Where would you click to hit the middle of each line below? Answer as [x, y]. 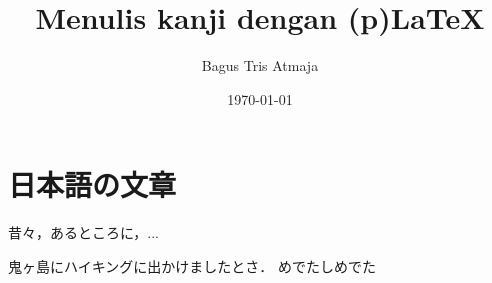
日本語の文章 [92, 184]
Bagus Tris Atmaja [260, 65]
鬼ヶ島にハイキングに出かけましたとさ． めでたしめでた [192, 265]
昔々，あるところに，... [83, 232]
